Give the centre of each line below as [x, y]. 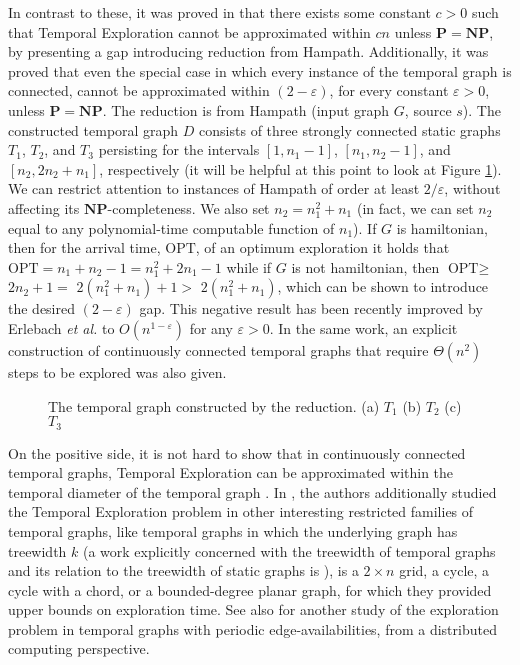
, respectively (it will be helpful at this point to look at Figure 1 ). [300, 168]
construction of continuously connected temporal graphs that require [218, 349]
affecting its [44, 207]
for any [211, 327]
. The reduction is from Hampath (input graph [246, 109]
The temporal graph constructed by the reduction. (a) [214, 405]
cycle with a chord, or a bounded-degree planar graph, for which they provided [250, 589]
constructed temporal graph [93, 129]
